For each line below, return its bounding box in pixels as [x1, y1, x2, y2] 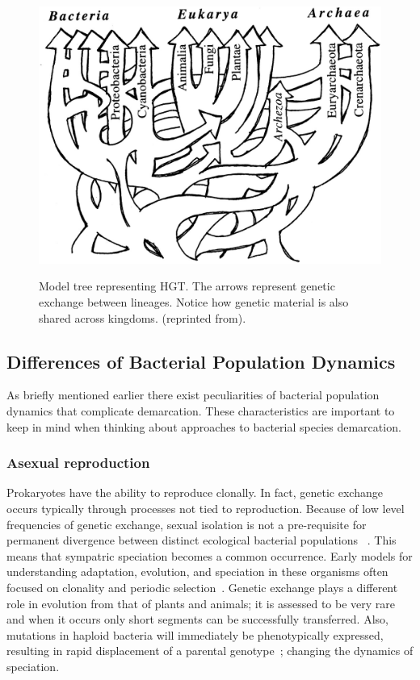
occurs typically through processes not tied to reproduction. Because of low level [6, 500, 405, 516]
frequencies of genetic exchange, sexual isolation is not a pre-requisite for [6, 515, 367, 532]
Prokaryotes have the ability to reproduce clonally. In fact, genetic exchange [6, 484, 383, 501]
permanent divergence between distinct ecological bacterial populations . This [6, 532, 397, 549]
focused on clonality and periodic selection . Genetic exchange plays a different [6, 578, 398, 595]
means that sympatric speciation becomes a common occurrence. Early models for [6, 547, 413, 564]
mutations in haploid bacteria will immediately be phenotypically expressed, [6, 626, 384, 643]
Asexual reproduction [6, 453, 150, 473]
